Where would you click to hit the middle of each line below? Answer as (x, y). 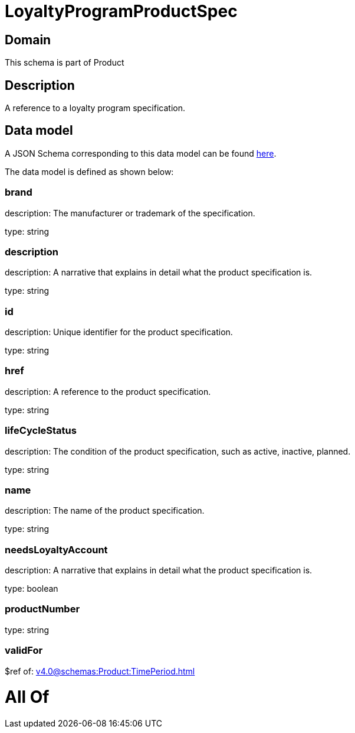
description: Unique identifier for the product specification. (119, 332)
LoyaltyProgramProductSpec (121, 11)
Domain (28, 40)
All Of (27, 697)
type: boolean (32, 589)
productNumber (42, 609)
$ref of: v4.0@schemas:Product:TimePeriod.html (100, 671)
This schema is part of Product (65, 63)
